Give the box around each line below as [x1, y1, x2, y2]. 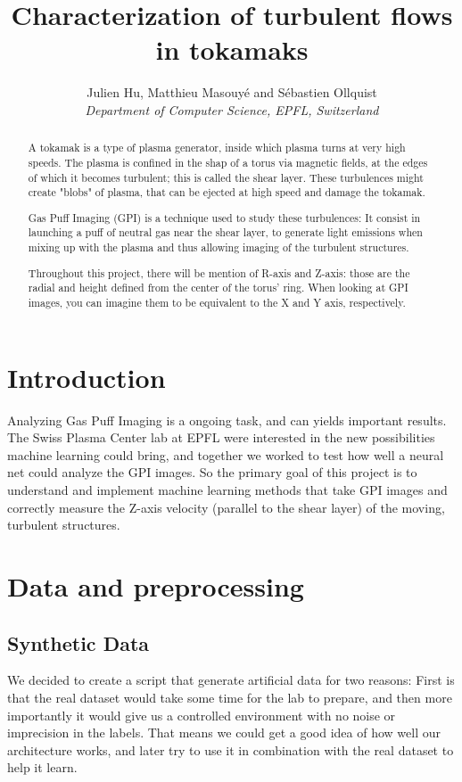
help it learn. [7, 758, 78, 777]
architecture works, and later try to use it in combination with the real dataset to [7, 740, 454, 759]
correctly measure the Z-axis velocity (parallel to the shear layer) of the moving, [7, 498, 445, 516]
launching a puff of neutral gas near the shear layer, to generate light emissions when [28, 225, 423, 240]
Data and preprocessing [7, 567, 304, 604]
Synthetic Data [7, 629, 150, 656]
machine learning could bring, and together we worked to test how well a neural [7, 445, 444, 464]
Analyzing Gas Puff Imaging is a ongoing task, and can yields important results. [7, 410, 447, 429]
